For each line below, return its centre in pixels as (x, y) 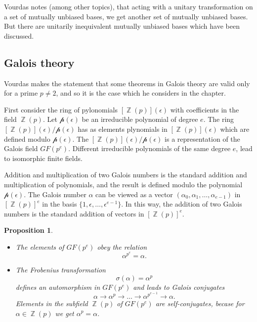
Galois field (21, 148)
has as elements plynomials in (123, 129)
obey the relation (122, 246)
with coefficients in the (205, 109)
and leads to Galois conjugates (179, 287)
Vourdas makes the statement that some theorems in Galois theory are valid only (127, 83)
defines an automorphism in (58, 287)
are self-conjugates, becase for (200, 303)
